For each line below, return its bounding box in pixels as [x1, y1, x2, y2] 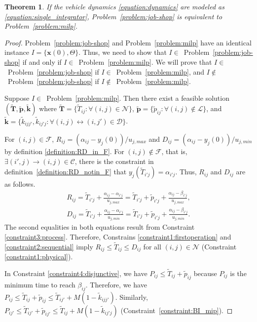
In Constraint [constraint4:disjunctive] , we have [4, 268, 147, 278]
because [193, 268, 217, 278]
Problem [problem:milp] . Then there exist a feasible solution [46, 92, 229, 103]
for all [143, 241, 161, 251]
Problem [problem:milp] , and [116, 66, 205, 77]
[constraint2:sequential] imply [4, 241, 93, 251]
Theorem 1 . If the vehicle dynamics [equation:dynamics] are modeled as [4, 1, 224, 11]
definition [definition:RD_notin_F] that [4, 166, 127, 177]
